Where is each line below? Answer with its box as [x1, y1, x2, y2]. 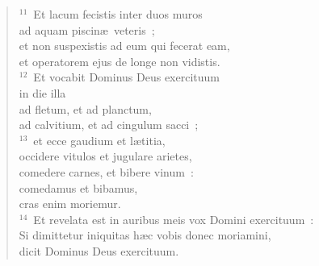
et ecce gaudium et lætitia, [33, 131, 166, 148]
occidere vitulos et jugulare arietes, [19, 148, 192, 164]
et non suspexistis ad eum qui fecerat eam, [19, 37, 230, 54]
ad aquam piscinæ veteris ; [19, 21, 155, 38]
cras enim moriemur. [19, 195, 121, 212]
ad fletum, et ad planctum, [19, 100, 152, 117]
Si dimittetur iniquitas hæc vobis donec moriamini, [19, 227, 271, 243]
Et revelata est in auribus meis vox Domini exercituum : [33, 210, 314, 227]
